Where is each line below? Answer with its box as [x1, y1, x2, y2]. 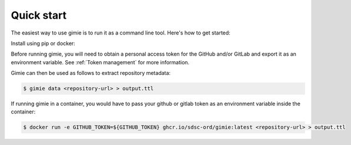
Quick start [11, 9, 67, 22]
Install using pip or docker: [11, 40, 76, 47]
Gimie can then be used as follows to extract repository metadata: [11, 70, 171, 77]
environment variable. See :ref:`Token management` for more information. [11, 58, 190, 65]
